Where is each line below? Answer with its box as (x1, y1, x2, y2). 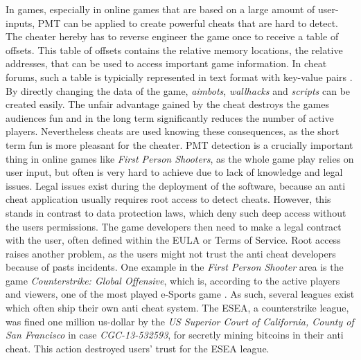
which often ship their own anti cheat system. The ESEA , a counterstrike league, (6, 300, 349, 315)
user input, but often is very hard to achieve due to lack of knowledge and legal (6, 165, 343, 179)
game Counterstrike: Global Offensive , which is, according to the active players (6, 273, 340, 287)
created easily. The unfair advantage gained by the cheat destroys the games (6, 97, 330, 111)
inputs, (6, 15, 35, 30)
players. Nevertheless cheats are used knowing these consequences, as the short (6, 124, 340, 138)
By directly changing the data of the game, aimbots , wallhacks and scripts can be (6, 83, 351, 98)
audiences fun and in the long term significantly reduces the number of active (6, 110, 334, 125)
